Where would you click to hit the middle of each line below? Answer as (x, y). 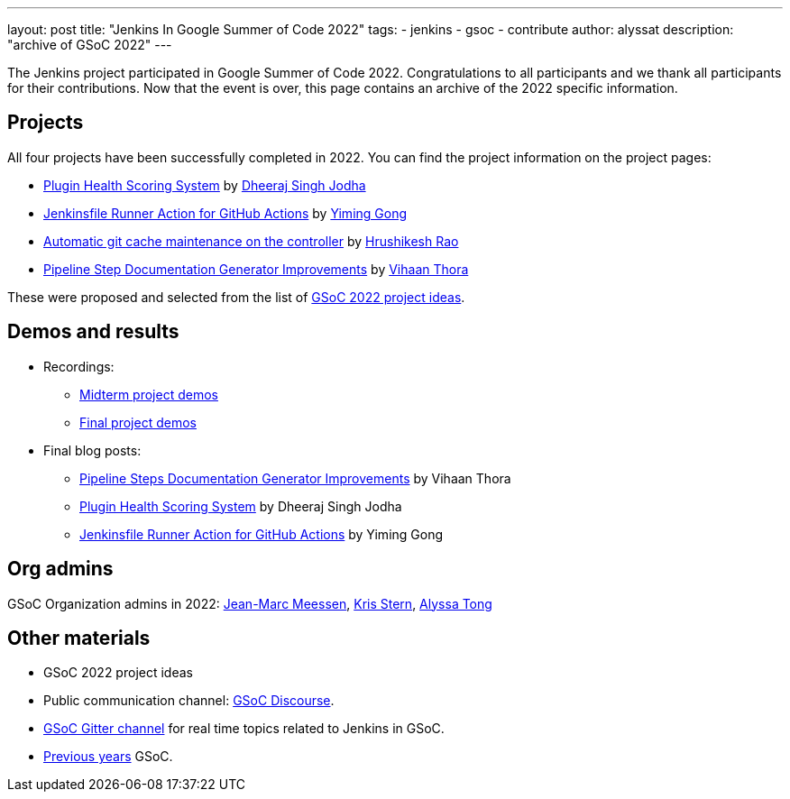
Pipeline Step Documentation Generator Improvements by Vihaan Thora (256, 269)
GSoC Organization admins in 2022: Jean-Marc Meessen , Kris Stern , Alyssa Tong (250, 603)
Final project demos (138, 422)
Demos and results (93, 332)
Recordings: (79, 366)
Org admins (60, 569)
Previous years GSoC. (108, 757)
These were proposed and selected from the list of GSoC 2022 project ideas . (236, 297)
